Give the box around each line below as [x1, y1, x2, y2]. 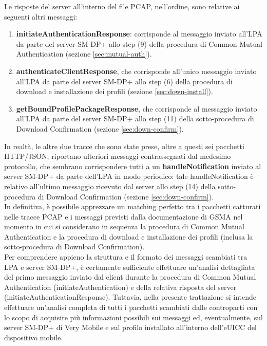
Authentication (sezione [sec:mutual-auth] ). [16, 48, 152, 59]
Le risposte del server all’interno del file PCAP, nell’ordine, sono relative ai [4, 1, 240, 11]
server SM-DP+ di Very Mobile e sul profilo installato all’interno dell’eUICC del [4, 322, 257, 333]
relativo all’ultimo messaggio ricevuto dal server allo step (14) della [4, 180, 216, 191]
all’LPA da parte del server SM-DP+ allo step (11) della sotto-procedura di [16, 113, 254, 124]
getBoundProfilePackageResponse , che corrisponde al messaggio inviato [16, 103, 257, 114]
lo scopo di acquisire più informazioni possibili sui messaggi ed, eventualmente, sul [4, 312, 263, 322]
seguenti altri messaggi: [4, 11, 78, 22]
